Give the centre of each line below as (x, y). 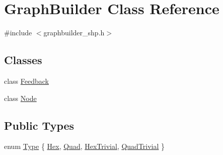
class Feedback (27, 81)
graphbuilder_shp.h (74, 33)
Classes (23, 60)
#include (18, 33)
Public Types (39, 125)
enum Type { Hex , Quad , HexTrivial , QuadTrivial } (85, 146)
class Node (20, 98)
